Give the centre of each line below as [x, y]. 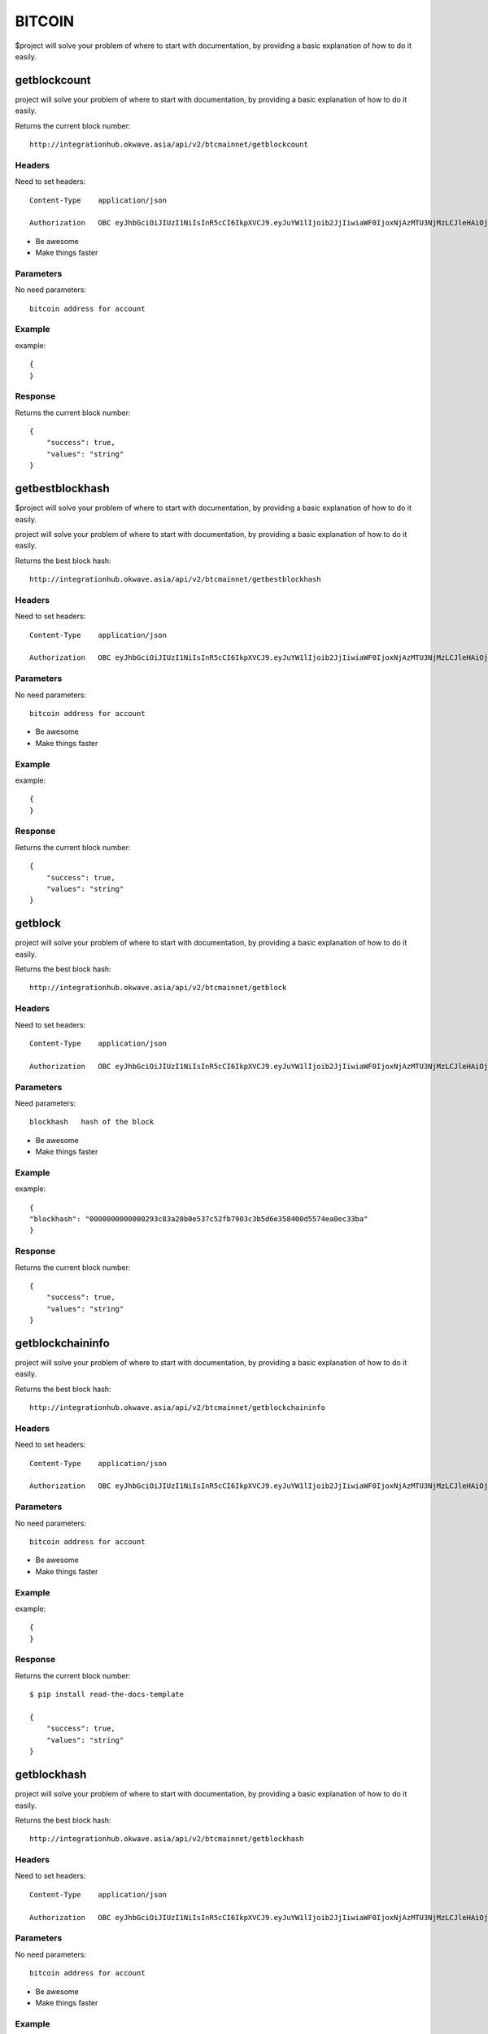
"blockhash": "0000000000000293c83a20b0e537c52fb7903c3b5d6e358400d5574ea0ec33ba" [199, 1219]
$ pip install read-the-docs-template [107, 1695]
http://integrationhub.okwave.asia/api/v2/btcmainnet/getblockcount [169, 145]
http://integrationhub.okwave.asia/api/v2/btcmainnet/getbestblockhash [175, 579]
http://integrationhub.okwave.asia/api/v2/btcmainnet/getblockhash [167, 1839]
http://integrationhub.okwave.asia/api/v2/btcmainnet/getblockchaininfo [177, 1408]
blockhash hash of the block [92, 1122]
